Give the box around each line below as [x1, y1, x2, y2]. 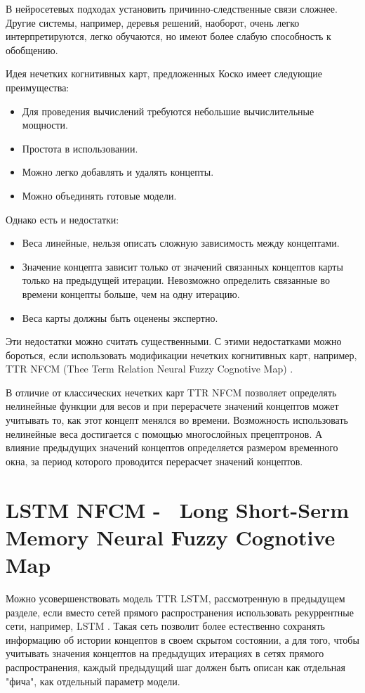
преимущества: [6, 79, 69, 94]
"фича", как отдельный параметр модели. [6, 673, 180, 688]
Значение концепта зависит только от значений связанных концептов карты [22, 259, 343, 273]
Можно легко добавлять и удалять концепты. [22, 164, 214, 179]
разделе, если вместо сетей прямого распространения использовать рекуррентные [6, 604, 354, 619]
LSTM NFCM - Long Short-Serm [6, 495, 349, 524]
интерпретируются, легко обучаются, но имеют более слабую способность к [6, 29, 331, 44]
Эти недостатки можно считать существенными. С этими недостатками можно [6, 334, 342, 349]
